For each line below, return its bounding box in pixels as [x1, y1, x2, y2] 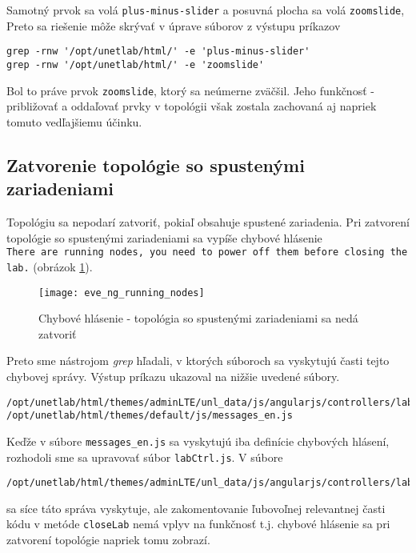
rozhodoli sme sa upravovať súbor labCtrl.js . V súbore [6, 448, 283, 465]
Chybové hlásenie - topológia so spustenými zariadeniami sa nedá [38, 310, 358, 327]
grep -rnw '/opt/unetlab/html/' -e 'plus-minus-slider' [6, 46, 310, 58]
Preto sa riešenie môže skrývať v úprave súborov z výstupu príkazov [6, 17, 341, 34]
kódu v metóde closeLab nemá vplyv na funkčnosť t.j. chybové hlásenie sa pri [6, 515, 390, 532]
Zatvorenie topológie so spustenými [6, 152, 305, 177]
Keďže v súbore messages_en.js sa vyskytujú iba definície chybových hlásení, [6, 432, 390, 449]
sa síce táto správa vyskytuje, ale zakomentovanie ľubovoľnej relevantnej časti [6, 499, 386, 516]
